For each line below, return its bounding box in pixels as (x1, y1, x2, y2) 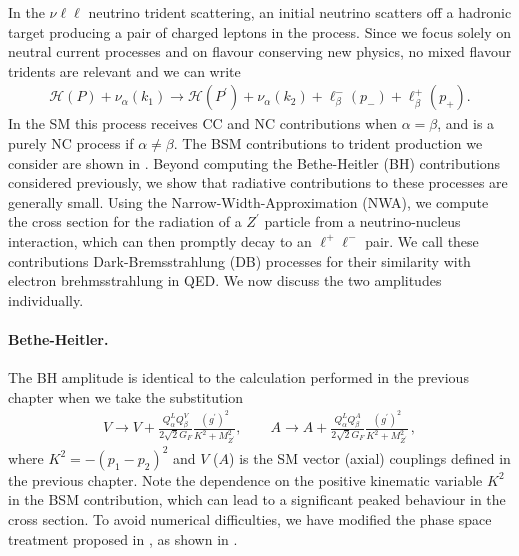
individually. (8, 289, 84, 310)
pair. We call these (365, 230, 479, 251)
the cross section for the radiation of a (8, 211, 242, 232)
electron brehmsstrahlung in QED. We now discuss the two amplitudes (8, 270, 442, 291)
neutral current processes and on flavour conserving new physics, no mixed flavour (8, 41, 512, 62)
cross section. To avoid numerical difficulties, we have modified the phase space (8, 509, 492, 530)
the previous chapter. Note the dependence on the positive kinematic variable (8, 469, 483, 490)
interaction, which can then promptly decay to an (8, 230, 312, 251)
